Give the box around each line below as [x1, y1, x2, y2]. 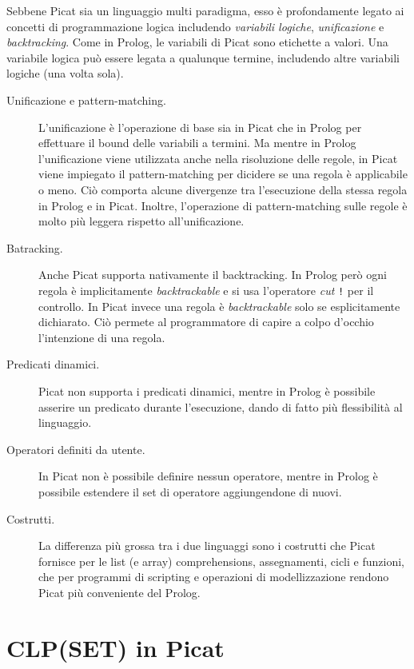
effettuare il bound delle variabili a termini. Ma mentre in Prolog [38, 134, 356, 151]
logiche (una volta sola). [6, 65, 124, 82]
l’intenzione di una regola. [38, 329, 165, 345]
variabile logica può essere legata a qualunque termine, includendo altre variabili [6, 49, 400, 66]
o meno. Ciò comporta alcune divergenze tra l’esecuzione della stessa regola [38, 181, 408, 197]
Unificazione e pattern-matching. [6, 91, 166, 108]
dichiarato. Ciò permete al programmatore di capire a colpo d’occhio [38, 313, 374, 330]
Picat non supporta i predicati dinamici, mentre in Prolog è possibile [38, 382, 376, 399]
